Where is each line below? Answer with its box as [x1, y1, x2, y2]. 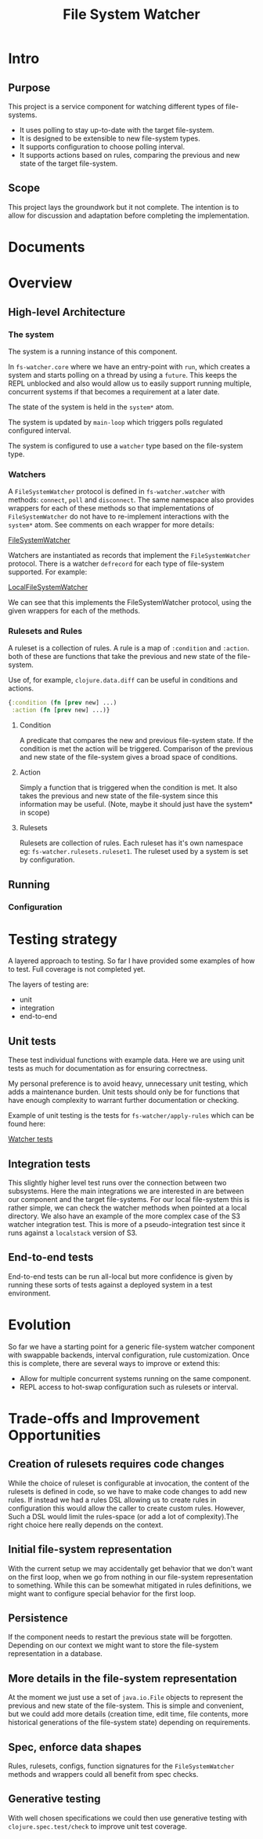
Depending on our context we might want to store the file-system [8, 1640, 219, 1650]
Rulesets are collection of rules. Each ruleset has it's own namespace [19, 838, 243, 848]
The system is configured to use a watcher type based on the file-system [8, 441, 243, 450]
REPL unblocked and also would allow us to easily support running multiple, [8, 379, 252, 388]
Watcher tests [8, 1134, 53, 1144]
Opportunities [8, 1427, 101, 1445]
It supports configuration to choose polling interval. [19, 142, 186, 151]
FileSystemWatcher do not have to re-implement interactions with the [8, 512, 229, 522]
